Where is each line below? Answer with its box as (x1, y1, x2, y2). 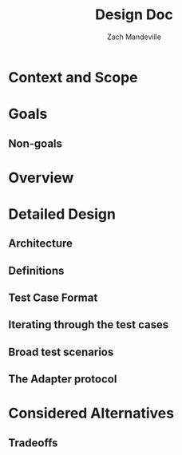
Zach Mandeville (106, 32, 162, 42)
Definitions (8, 263, 65, 277)
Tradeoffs (8, 436, 58, 449)
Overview (8, 168, 74, 187)
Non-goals (8, 136, 62, 150)
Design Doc (95, 6, 173, 24)
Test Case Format (8, 291, 98, 305)
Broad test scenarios (8, 345, 114, 358)
